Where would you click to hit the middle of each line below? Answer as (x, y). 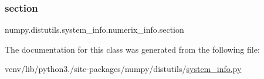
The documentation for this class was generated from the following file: (132, 49)
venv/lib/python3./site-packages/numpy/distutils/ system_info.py (123, 69)
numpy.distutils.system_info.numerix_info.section (94, 30)
